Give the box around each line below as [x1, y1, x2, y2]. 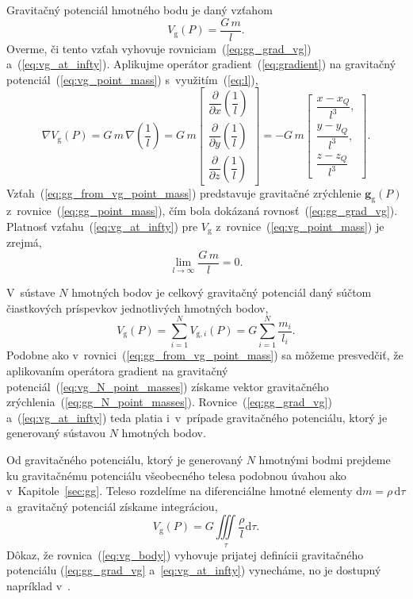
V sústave [6, 284, 55, 301]
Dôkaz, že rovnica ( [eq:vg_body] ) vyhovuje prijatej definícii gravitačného [6, 546, 364, 563]
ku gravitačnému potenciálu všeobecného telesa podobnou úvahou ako [6, 467, 346, 483]
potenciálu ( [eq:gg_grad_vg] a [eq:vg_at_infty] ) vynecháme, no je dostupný [6, 562, 381, 578]
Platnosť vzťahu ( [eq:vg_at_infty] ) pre [6, 217, 198, 234]
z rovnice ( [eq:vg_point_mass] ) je [216, 217, 384, 234]
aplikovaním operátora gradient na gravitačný [6, 362, 228, 378]
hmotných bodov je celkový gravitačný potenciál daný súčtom [71, 284, 372, 301]
